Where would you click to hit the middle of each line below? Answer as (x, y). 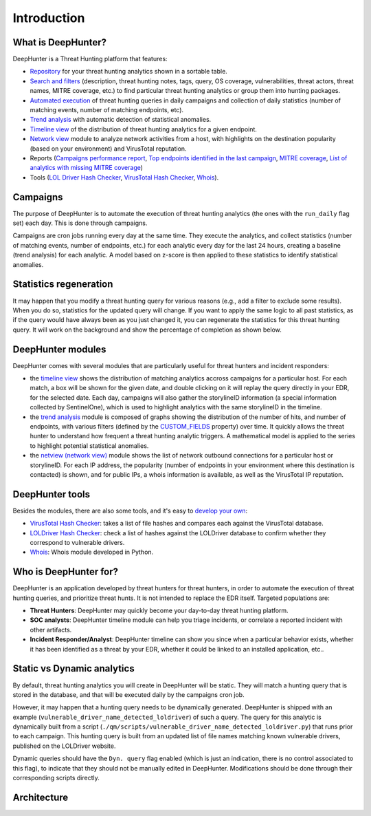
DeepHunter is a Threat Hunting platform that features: (90, 59)
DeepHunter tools (52, 494)
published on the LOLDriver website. (64, 746)
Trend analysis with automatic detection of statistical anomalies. (121, 120)
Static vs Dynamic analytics (74, 668)
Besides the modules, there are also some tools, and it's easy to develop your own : (130, 511)
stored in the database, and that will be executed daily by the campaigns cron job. (128, 694)
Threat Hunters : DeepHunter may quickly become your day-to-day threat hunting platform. (159, 611)
